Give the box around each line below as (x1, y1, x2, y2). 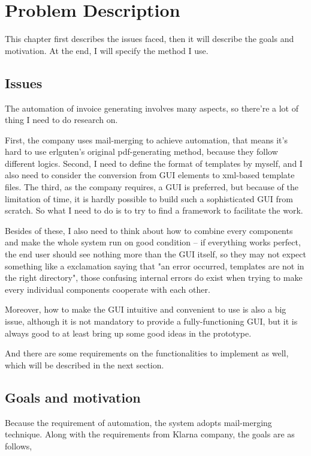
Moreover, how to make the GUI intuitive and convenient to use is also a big (5, 303, 286, 316)
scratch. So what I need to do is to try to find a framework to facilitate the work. (5, 204, 303, 217)
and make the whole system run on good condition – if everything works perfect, (5, 236, 301, 248)
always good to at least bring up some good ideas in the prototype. (5, 326, 252, 339)
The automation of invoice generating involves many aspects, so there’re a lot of (5, 101, 298, 114)
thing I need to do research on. (5, 113, 118, 126)
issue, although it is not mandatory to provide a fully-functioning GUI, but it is (5, 315, 298, 328)
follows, (5, 439, 32, 452)
